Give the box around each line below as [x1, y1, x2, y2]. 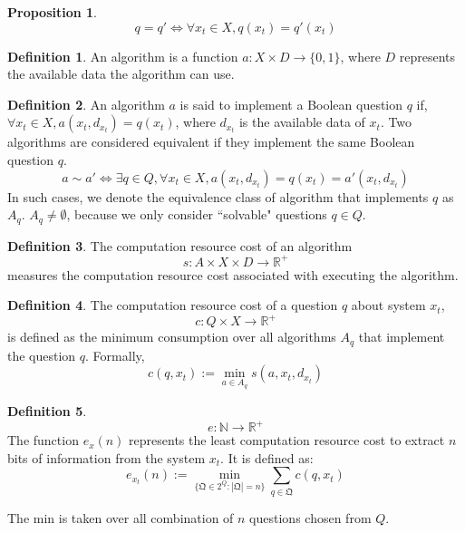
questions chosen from [249, 508, 372, 527]
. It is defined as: [220, 448, 314, 467]
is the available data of [238, 112, 365, 131]
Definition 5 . [7, 402, 87, 421]
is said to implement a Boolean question [179, 94, 403, 113]
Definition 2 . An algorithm [7, 94, 165, 113]
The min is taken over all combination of [7, 508, 234, 527]
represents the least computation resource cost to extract [129, 431, 445, 450]
